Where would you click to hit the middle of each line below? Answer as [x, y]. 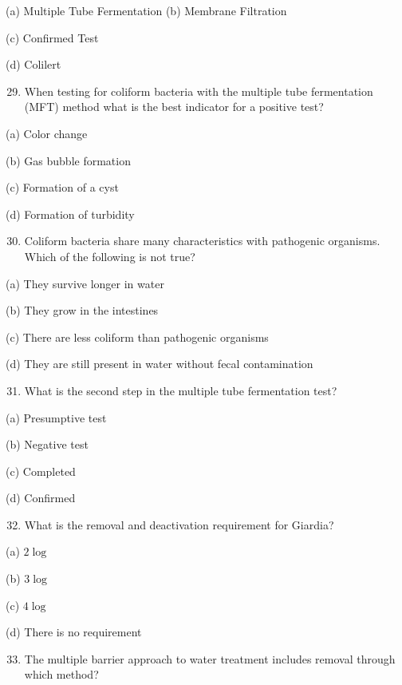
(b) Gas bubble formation [68, 160]
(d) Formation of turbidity [70, 214]
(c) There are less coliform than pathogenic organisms [137, 337]
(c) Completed [41, 471]
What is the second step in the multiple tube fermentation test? [181, 390]
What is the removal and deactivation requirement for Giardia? [179, 524]
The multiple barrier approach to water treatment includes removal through [210, 658]
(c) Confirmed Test [52, 37]
